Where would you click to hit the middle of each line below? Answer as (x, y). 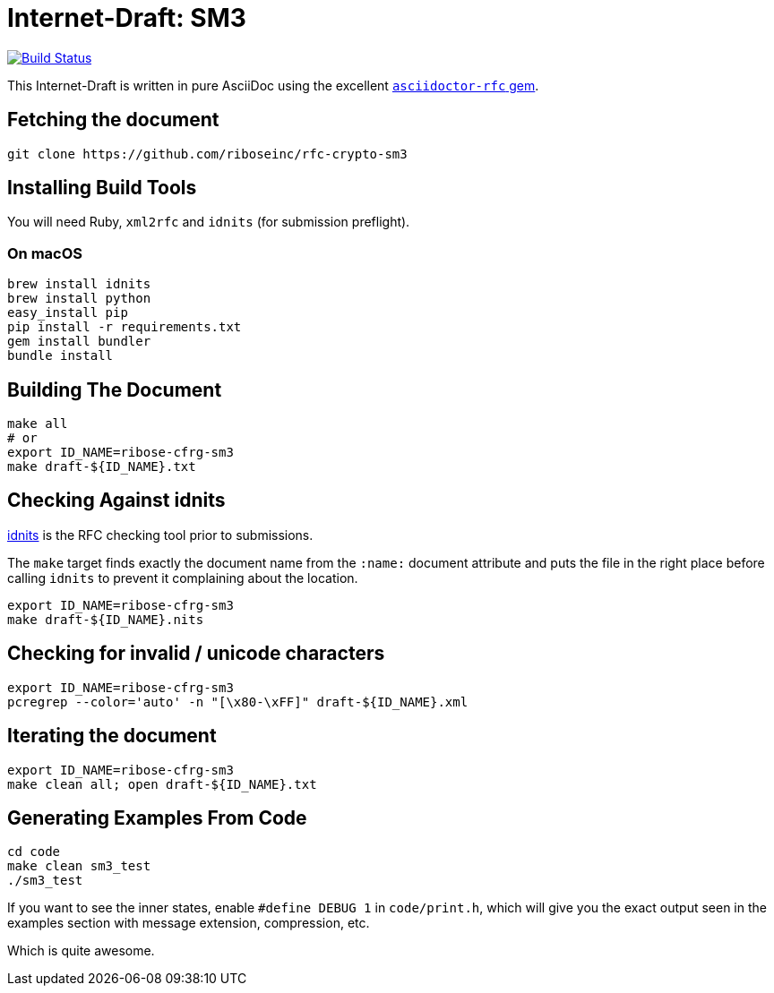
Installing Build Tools (102, 188)
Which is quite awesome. (81, 951)
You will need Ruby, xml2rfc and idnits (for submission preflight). (209, 222)
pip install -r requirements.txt (125, 327)
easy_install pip (68, 313)
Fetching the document (113, 120)
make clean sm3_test (79, 866)
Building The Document (115, 389)
